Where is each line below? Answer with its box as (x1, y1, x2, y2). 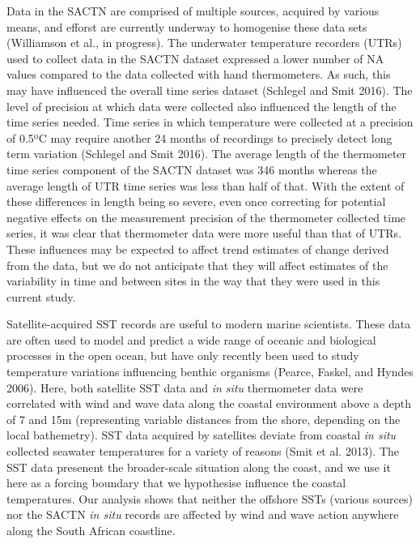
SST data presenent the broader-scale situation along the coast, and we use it (6, 458, 391, 475)
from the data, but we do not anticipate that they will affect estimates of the (6, 256, 388, 273)
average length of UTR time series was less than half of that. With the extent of (6, 177, 405, 194)
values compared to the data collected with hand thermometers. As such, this (6, 66, 391, 83)
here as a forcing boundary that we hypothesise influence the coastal (6, 474, 346, 491)
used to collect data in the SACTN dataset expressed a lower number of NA (6, 49, 384, 66)
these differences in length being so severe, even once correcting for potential (6, 193, 386, 210)
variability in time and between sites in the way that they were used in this (6, 272, 380, 289)
